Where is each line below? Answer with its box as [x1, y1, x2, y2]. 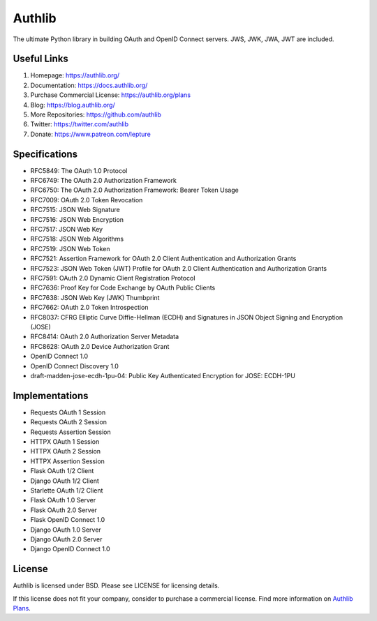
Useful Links [13, 53, 69, 65]
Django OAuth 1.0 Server [30, 525, 101, 534]
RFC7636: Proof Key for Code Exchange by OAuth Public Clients [30, 283, 216, 292]
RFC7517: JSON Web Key [30, 225, 103, 234]
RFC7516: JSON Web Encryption [30, 215, 124, 223]
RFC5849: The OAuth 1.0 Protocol [30, 166, 128, 174]
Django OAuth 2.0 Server [30, 534, 103, 544]
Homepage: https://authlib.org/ [30, 71, 120, 80]
